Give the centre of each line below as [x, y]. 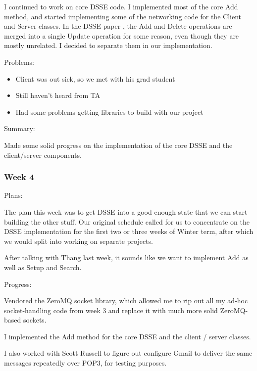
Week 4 [19, 177]
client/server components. [43, 155]
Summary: [20, 128]
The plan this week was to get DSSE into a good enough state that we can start [126, 211]
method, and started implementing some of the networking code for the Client [123, 16]
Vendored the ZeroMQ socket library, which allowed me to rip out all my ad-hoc [126, 301]
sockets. [35, 320]
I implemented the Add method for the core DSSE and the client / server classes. [128, 336]
